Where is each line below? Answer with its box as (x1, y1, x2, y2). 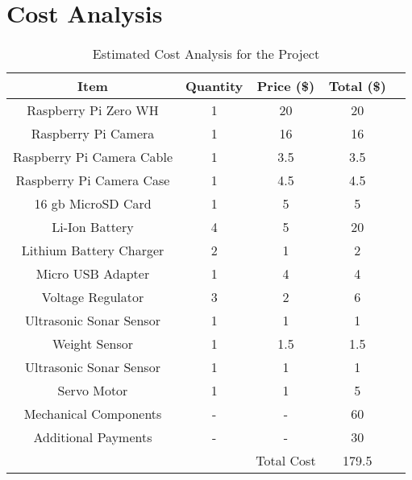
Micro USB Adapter (35, 264, 150, 283)
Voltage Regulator (41, 288, 144, 307)
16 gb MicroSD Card (34, 194, 152, 213)
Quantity (185, 77, 243, 96)
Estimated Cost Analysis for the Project (92, 44, 320, 64)
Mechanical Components (23, 404, 162, 424)
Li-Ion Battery (52, 217, 134, 237)
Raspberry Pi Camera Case (15, 171, 170, 190)
